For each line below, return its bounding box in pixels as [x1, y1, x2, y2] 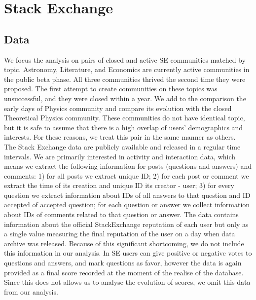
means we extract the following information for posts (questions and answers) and [4, 161, 252, 171]
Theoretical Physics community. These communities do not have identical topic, [4, 112, 245, 123]
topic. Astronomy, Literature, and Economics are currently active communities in [4, 64, 250, 75]
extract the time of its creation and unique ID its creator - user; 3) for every [4, 180, 234, 190]
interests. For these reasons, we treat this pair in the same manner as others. [4, 132, 236, 142]
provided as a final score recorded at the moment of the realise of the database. [4, 267, 244, 277]
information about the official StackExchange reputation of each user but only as [4, 219, 249, 229]
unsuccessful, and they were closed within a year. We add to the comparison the [4, 93, 246, 103]
